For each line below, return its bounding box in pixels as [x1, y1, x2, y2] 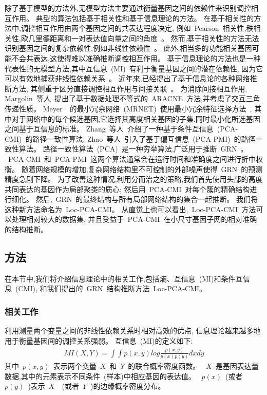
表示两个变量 [53, 361, 97, 371]
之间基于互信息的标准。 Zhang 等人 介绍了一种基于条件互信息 [5, 123, 214, 134]
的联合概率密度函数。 [128, 361, 200, 371]
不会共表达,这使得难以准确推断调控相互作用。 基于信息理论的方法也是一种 [11, 52, 261, 63]
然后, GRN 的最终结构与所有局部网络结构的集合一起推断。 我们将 [35, 194, 258, 204]
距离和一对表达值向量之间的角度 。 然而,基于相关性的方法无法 [49, 32, 259, 43]
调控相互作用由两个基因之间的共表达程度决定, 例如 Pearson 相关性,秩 [21, 23, 254, 33]
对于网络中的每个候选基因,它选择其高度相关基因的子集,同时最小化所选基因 [11, 113, 260, 124]
